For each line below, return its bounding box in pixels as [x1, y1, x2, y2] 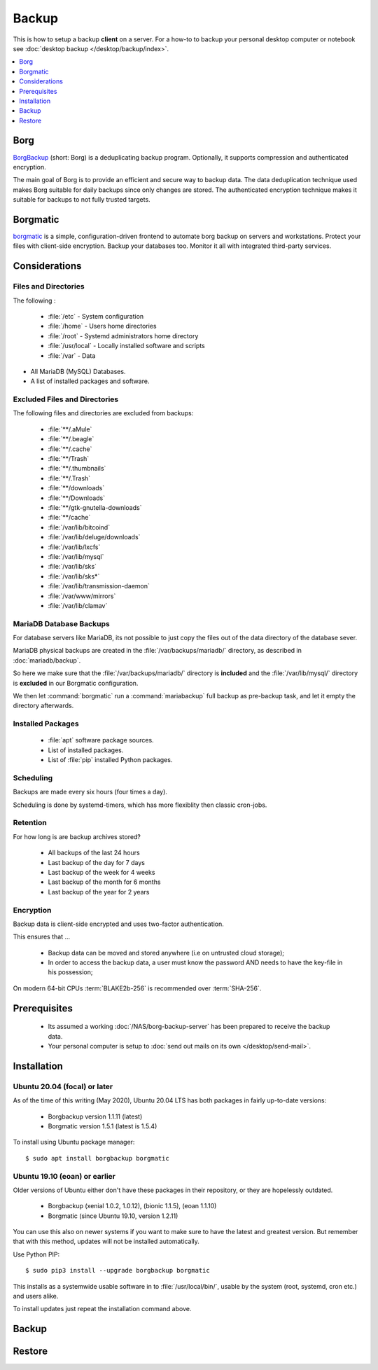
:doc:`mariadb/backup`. [13, 656, 81, 665]
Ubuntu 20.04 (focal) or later [13, 1081, 113, 1091]
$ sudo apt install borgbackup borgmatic [25, 1154, 169, 1162]
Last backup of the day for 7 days [48, 858, 145, 866]
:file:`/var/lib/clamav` [48, 601, 108, 609]
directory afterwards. [13, 701, 74, 710]
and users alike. [13, 1292, 59, 1300]
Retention [13, 818, 47, 828]
